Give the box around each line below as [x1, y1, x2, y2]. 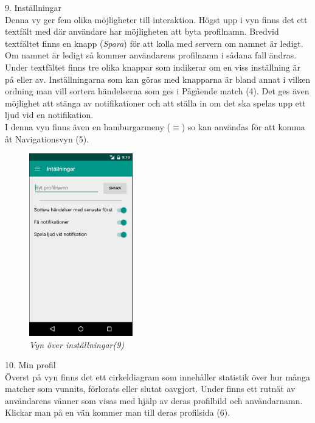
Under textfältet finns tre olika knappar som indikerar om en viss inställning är [5, 60, 300, 73]
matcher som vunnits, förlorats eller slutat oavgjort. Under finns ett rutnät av [5, 382, 296, 395]
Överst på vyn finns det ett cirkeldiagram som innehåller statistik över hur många [5, 370, 310, 383]
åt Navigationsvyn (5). [5, 132, 89, 145]
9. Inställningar [5, 1, 62, 13]
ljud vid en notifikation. [5, 108, 94, 121]
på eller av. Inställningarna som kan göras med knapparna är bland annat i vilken [5, 72, 311, 85]
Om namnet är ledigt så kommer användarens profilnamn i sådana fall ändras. [5, 49, 297, 61]
